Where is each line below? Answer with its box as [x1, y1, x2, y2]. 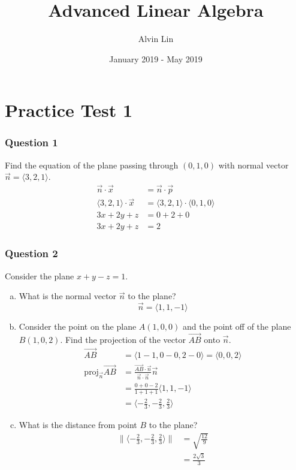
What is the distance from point [19, 418, 137, 431]
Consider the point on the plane [19, 320, 137, 333]
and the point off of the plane [182, 320, 291, 333]
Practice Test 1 [5, 98, 132, 122]
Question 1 [5, 135, 58, 150]
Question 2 [5, 246, 58, 261]
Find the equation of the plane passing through [5, 158, 179, 171]
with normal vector [218, 158, 289, 171]
